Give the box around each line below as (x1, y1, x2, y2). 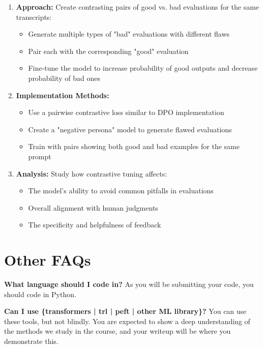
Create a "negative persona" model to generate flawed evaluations (28, 124, 232, 134)
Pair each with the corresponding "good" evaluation (28, 45, 189, 56)
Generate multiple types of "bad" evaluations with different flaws (28, 28, 230, 39)
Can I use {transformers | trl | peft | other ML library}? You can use (4, 306, 247, 316)
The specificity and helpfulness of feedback (28, 219, 161, 230)
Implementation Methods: (16, 90, 109, 100)
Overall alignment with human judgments (28, 202, 158, 213)
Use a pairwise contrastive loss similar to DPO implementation (28, 107, 224, 118)
